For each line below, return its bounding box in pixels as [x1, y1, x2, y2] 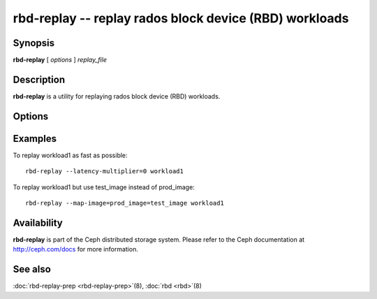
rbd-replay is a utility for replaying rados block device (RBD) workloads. [13, 92, 221, 101]
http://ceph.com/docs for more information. [13, 245, 139, 254]
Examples [13, 133, 57, 145]
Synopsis [13, 37, 55, 49]
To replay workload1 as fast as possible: [13, 151, 128, 159]
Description [13, 73, 66, 85]
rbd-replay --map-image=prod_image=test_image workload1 [25, 199, 225, 207]
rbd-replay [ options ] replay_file [13, 56, 108, 64]
